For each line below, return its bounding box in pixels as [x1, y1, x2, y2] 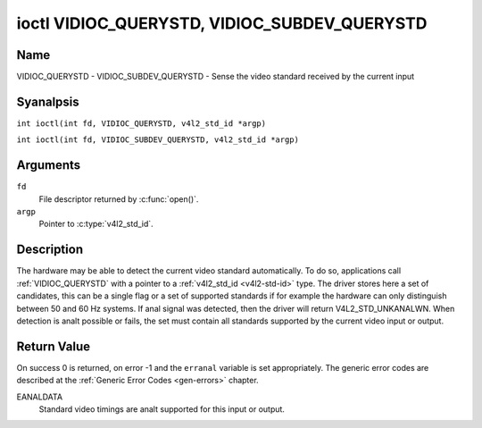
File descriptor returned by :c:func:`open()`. [38, 193, 199, 205]
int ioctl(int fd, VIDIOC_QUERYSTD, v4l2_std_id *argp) [16, 118, 267, 129]
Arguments [16, 157, 81, 173]
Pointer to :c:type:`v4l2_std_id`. [38, 219, 154, 230]
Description [16, 242, 84, 257]
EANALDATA [16, 391, 62, 402]
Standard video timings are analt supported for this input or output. [38, 403, 286, 415]
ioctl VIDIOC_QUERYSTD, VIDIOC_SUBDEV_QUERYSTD [16, 13, 428, 33]
